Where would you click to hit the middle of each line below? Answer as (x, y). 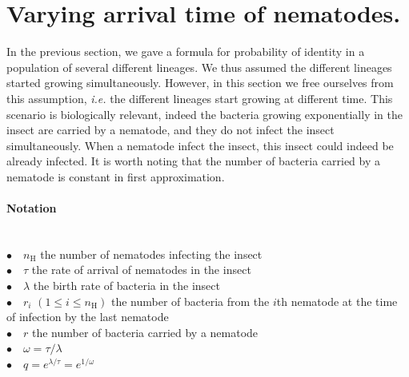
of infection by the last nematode (88, 317)
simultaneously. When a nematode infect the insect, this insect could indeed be (200, 145)
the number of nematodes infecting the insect (151, 254)
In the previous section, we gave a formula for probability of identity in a (186, 52)
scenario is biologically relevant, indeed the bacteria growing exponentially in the (204, 114)
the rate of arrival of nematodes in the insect (141, 270)
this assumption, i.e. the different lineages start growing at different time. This (200, 98)
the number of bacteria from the (190, 301)
